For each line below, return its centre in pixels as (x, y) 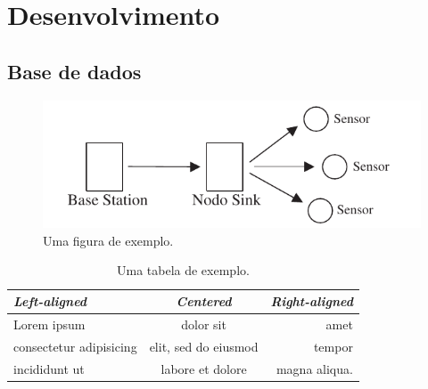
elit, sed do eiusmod (204, 346)
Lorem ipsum (49, 324)
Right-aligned (312, 301)
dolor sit (204, 324)
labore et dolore (204, 368)
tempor (333, 346)
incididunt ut (49, 368)
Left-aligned (50, 301)
